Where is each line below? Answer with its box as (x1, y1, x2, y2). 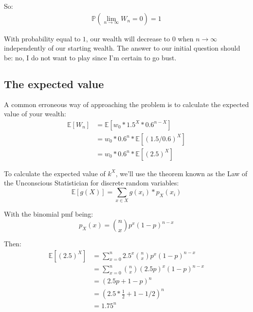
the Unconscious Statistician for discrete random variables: (4, 178, 179, 188)
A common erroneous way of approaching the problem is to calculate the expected (4, 99, 249, 109)
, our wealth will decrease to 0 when (86, 33, 194, 43)
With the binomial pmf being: (4, 209, 93, 219)
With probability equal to (4, 33, 81, 43)
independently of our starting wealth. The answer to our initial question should (4, 43, 240, 53)
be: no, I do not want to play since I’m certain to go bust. (4, 52, 177, 62)
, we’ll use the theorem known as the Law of (115, 168, 248, 178)
